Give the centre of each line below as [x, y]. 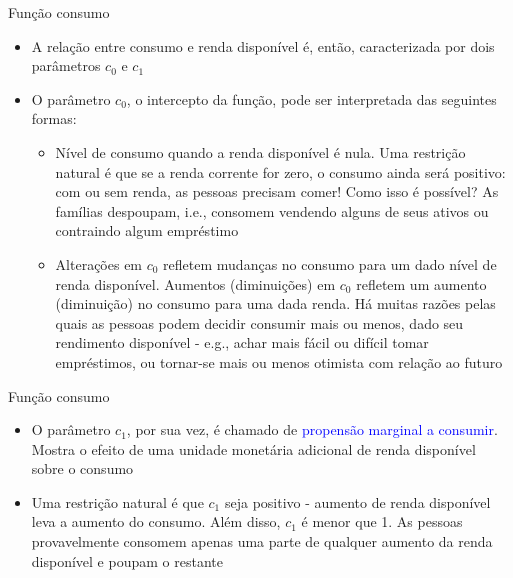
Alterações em [99, 263]
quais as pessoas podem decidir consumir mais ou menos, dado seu [259, 322]
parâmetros [66, 65]
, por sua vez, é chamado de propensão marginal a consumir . [312, 429]
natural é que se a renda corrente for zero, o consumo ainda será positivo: [280, 171]
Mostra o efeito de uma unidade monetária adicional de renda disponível [253, 448]
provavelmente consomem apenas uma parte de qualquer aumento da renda [262, 541]
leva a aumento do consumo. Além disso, [156, 521]
